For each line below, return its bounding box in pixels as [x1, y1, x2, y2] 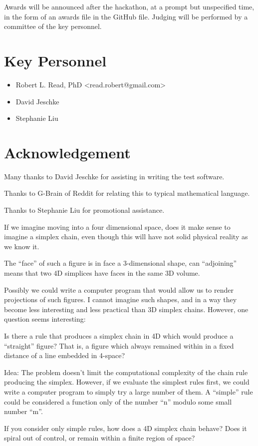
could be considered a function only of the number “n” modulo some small [4, 396, 232, 407]
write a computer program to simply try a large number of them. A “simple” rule [4, 386, 253, 397]
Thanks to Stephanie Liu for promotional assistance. [4, 205, 165, 215]
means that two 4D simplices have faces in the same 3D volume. [4, 267, 200, 278]
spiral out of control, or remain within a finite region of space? [4, 433, 195, 443]
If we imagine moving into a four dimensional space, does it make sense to [4, 221, 231, 232]
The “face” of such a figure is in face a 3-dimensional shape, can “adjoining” [4, 258, 237, 268]
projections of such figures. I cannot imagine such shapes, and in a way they [4, 294, 237, 305]
